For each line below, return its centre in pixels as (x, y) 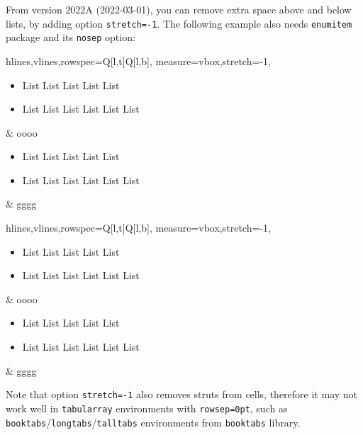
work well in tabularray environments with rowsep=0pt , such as (147, 408)
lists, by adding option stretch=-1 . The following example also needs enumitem (179, 23)
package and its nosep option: (71, 37)
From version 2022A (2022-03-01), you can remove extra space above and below (179, 9)
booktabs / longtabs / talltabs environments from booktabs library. (153, 422)
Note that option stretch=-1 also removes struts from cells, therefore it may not (182, 394)
